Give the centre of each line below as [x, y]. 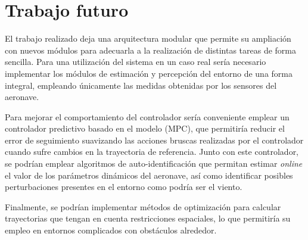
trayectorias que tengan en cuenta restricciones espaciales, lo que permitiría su [148, 218]
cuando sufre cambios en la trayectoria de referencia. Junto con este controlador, [152, 152]
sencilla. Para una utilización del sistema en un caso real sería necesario [136, 62]
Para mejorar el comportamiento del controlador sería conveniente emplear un [147, 116]
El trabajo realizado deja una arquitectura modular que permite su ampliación [148, 38]
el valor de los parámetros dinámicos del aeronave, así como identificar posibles [149, 175]
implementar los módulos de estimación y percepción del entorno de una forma [149, 73]
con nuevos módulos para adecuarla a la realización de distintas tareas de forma [151, 50]
